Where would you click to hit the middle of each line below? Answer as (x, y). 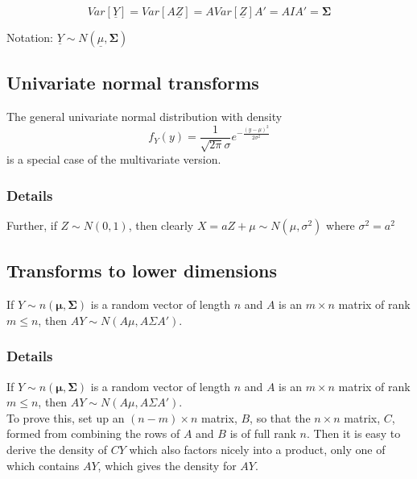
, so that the (280, 417)
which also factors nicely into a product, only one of (257, 450)
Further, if (32, 225)
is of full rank (263, 433)
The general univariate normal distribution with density (145, 117)
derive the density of (57, 450)
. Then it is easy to (353, 433)
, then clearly (161, 225)
